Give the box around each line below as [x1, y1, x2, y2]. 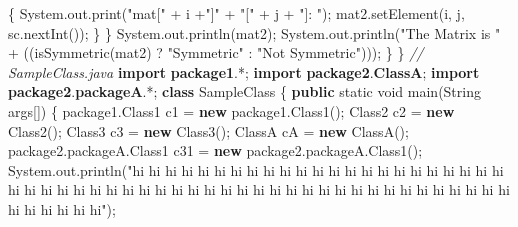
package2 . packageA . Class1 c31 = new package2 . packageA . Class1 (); [8, 140, 423, 161]
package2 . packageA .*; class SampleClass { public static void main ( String [8, 81, 481, 102]
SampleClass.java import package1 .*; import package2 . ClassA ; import [8, 61, 480, 82]
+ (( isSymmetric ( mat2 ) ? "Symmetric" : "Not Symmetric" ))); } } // [8, 42, 424, 63]
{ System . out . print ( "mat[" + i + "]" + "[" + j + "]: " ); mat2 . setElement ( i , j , [8, 3, 465, 23]
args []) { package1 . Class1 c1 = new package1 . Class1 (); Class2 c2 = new [8, 100, 455, 121]
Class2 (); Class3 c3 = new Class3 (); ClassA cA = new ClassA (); [8, 120, 409, 141]
